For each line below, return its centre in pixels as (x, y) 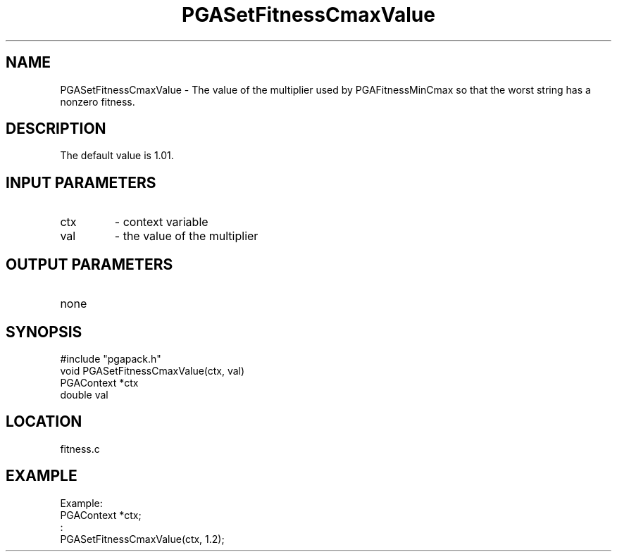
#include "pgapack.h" (111, 358)
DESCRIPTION (56, 129)
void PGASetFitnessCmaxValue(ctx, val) (152, 370)
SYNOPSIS (44, 332)
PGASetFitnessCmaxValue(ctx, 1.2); (142, 539)
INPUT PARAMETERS (81, 182)
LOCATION (44, 422)
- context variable (161, 222)
